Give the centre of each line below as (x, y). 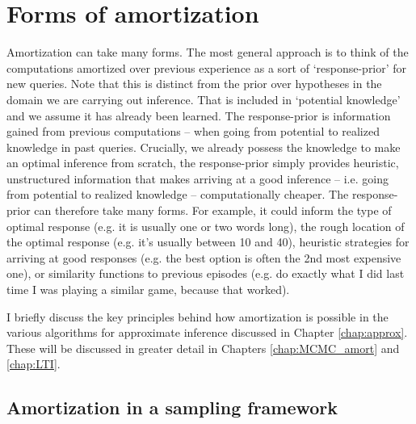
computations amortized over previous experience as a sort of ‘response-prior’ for (207, 67)
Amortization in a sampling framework (172, 407)
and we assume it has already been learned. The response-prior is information (199, 115)
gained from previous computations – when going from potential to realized (193, 131)
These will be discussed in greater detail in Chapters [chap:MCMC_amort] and (203, 348)
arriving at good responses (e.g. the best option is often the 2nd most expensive (204, 257)
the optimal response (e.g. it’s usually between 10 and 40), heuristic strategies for (208, 242)
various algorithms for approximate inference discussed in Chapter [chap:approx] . (207, 332)
